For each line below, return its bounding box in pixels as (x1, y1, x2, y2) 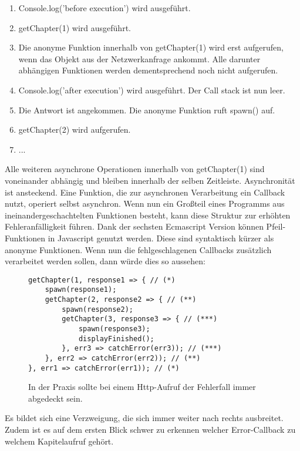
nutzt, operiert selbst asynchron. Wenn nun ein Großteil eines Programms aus (5, 197, 285, 210)
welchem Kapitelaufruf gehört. (5, 435, 114, 447)
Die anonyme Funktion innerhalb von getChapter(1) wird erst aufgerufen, (18, 41, 284, 53)
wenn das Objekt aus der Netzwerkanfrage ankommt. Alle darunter (18, 52, 261, 65)
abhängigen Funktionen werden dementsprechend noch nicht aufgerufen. (18, 64, 278, 76)
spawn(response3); (78, 324, 150, 333)
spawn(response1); (45, 285, 117, 294)
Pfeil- (266, 220, 286, 233)
